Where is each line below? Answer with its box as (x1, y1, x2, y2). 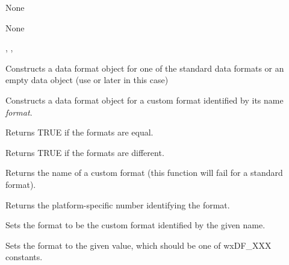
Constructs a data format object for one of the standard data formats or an (5, 61, 284, 74)
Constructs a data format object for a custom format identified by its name (5, 93, 284, 106)
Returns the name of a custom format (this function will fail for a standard (5, 166, 283, 179)
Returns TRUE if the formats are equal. (5, 126, 154, 139)
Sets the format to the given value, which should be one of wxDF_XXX (5, 238, 272, 251)
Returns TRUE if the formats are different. (5, 146, 164, 158)
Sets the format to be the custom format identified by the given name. (5, 219, 266, 231)
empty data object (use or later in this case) (5, 73, 169, 86)
